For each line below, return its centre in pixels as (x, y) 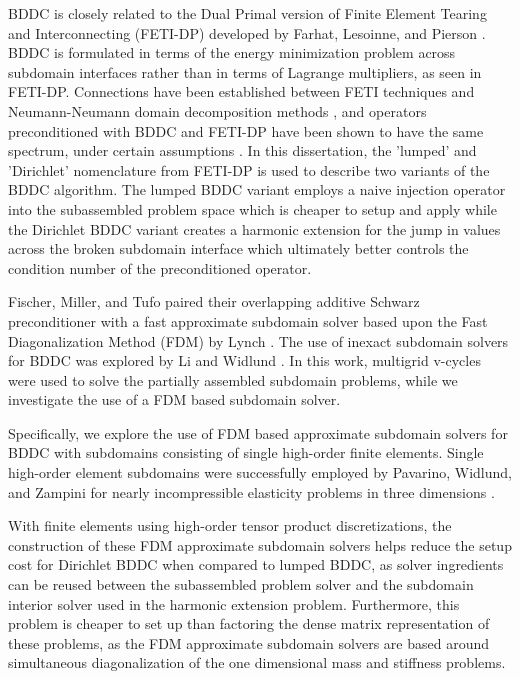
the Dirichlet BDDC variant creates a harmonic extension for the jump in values (254, 228)
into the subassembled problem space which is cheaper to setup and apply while (252, 208)
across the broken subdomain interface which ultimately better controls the (238, 248)
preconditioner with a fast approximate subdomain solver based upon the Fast (248, 320)
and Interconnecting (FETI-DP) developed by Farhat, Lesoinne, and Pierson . (247, 32)
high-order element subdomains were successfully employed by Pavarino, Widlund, (260, 472)
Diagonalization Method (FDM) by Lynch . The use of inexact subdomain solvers (258, 340)
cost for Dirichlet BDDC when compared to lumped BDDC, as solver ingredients (256, 564)
